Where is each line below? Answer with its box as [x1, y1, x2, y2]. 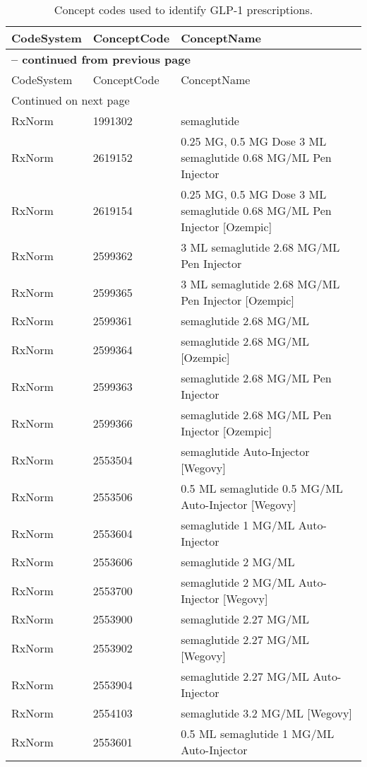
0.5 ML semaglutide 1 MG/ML [181, 725, 335, 742]
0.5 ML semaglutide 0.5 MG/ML [181, 480, 343, 496]
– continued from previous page [11, 51, 191, 67]
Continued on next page [11, 92, 130, 108]
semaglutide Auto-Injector [181, 443, 310, 459]
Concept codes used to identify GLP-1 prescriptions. [54, 1, 313, 18]
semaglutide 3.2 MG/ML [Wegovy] [181, 705, 352, 721]
